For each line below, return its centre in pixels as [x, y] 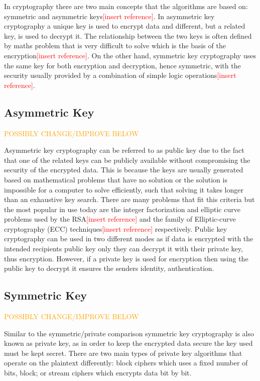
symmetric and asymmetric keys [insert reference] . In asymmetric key [109, 16]
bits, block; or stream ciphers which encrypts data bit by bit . [98, 373]
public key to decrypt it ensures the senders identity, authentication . [109, 268]
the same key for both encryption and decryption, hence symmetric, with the [122, 65]
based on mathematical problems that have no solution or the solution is [116, 179]
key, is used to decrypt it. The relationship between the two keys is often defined [128, 35]
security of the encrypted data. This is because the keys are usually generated [124, 170]
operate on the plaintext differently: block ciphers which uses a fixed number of [126, 363]
